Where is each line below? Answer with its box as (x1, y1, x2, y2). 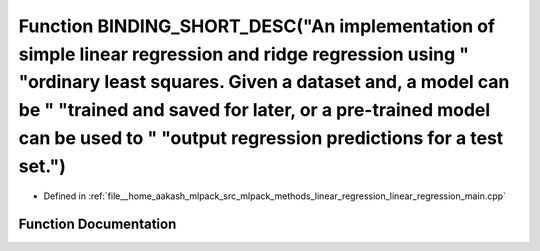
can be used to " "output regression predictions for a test (18, 126, 504, 149)
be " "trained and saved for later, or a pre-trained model (18, 99, 491, 122)
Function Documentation (18, 216, 177, 233)
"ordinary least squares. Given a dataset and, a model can (18, 71, 510, 94)
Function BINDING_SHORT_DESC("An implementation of (18, 15, 495, 37)
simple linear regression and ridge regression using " (18, 43, 470, 65)
